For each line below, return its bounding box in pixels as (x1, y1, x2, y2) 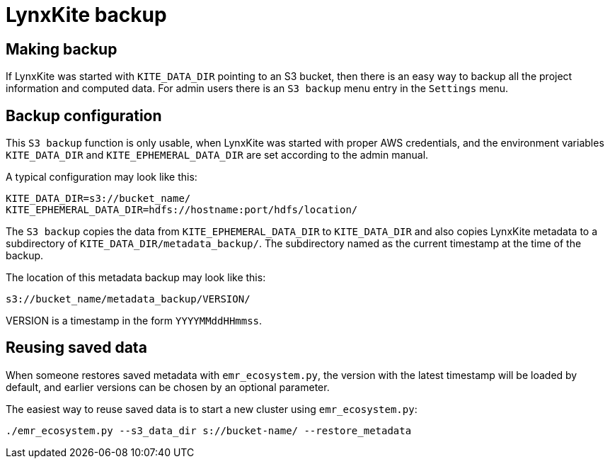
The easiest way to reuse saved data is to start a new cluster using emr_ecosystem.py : (6, 402, 418, 415)
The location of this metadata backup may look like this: (6, 271, 266, 284)
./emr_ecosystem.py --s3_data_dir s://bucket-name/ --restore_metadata (6, 424, 412, 436)
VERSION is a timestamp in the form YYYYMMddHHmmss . (6, 315, 263, 327)
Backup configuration (6, 106, 162, 125)
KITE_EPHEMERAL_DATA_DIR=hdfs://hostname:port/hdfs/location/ (6, 204, 358, 216)
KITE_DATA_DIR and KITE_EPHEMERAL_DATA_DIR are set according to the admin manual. (6, 149, 429, 162)
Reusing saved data (6, 339, 147, 357)
